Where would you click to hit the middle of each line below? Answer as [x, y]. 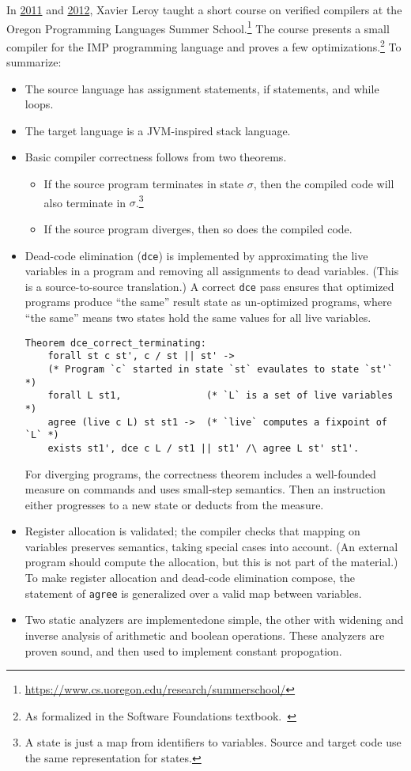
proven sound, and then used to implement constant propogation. [183, 650]
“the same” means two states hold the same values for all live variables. [198, 317]
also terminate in [85, 202]
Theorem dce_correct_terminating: [115, 343]
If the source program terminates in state [143, 184]
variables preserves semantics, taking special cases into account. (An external [211, 546]
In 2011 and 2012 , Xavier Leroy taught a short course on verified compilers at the [204, 9]
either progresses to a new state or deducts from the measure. [174, 504]
